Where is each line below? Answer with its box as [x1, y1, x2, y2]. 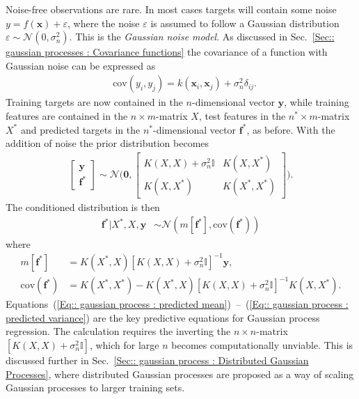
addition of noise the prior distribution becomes [6, 136, 209, 150]
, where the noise [67, 15, 140, 30]
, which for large [89, 337, 159, 352]
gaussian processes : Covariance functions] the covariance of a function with [6, 45, 328, 59]
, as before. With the [246, 122, 335, 136]
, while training [284, 95, 349, 109]
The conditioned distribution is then [6, 199, 160, 214]
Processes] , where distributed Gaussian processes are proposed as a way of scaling [6, 366, 354, 381]
